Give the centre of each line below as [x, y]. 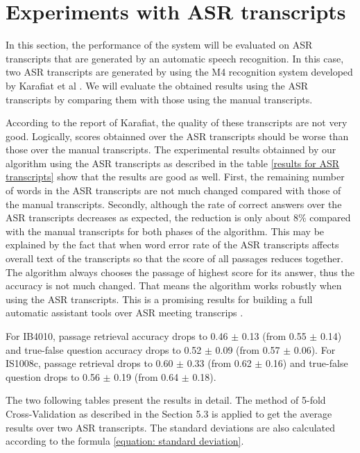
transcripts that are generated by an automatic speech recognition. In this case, [175, 58]
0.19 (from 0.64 [146, 376]
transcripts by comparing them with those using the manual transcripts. [159, 99]
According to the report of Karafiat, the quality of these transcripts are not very [177, 122]
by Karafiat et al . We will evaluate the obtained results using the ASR [157, 85]
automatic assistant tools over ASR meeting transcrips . [125, 313]
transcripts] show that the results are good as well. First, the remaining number [175, 177]
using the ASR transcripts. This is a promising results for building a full [159, 299]
